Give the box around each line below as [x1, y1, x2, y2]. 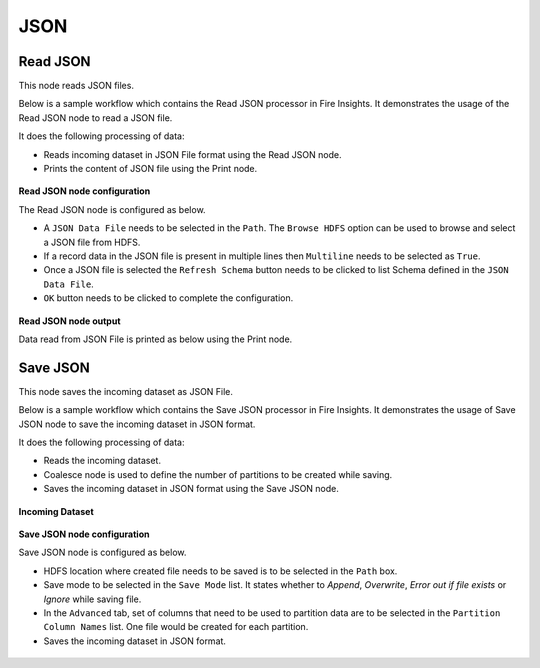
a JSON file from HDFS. [43, 236, 141, 248]
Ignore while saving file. [43, 593, 142, 605]
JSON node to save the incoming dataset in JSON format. [18, 418, 256, 430]
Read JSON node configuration [18, 185, 151, 197]
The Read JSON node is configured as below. [18, 203, 206, 215]
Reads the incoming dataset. [43, 455, 162, 467]
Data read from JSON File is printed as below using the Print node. [18, 333, 293, 345]
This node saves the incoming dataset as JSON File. [18, 385, 234, 397]
